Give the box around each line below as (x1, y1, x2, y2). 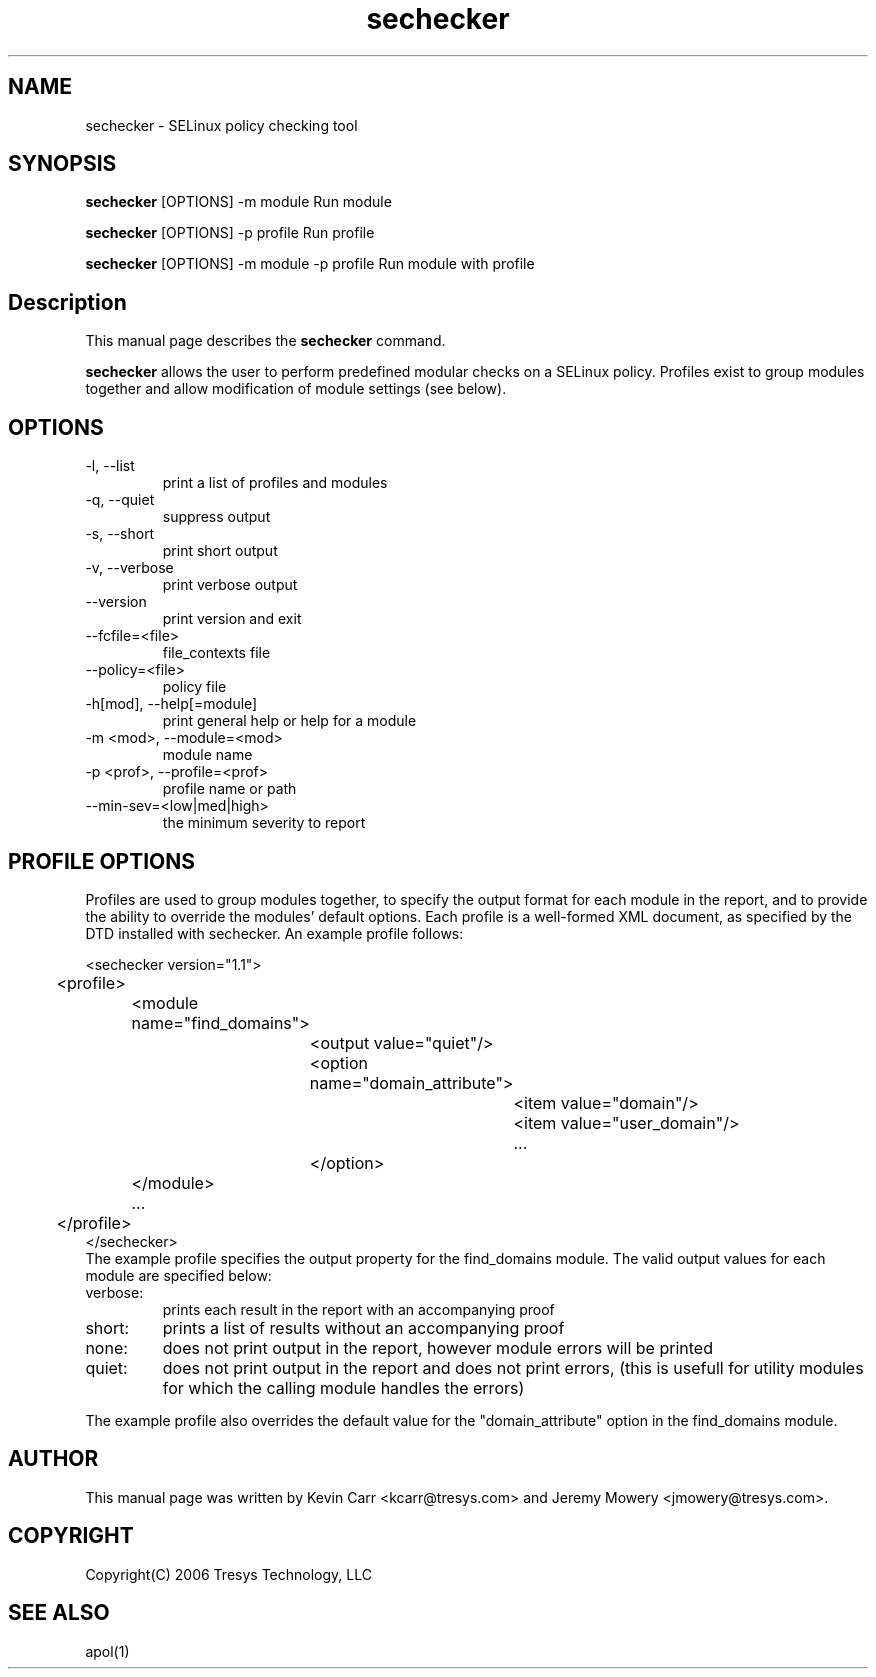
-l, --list (85, 457, 135, 475)
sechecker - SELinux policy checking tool (85, 116, 358, 134)
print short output (162, 542, 278, 560)
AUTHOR (8, 1446, 99, 1472)
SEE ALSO (8, 1600, 110, 1626)
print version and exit (162, 610, 302, 628)
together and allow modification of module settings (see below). (85, 380, 507, 398)
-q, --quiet (85, 491, 155, 509)
